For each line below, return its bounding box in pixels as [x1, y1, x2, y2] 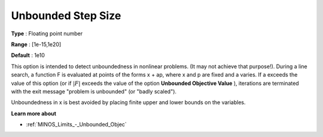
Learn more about [11, 109, 57, 117]
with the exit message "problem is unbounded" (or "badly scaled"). [11, 87, 176, 95]
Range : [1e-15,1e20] [11, 41, 62, 48]
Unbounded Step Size [11, 9, 121, 22]
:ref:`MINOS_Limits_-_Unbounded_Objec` [26, 121, 127, 128]
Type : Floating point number [11, 30, 83, 37]
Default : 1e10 [11, 51, 45, 59]
